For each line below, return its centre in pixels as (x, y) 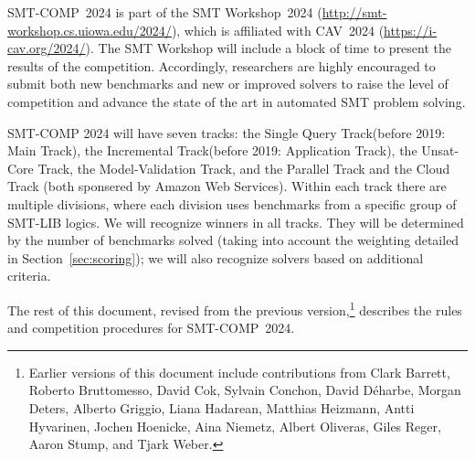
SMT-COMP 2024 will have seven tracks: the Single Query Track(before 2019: (227, 132)
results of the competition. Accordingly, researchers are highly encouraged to (222, 65)
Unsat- (440, 150)
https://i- (411, 30)
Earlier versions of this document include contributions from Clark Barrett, (239, 372)
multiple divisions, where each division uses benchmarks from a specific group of (232, 203)
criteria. (29, 276)
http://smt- (354, 12)
